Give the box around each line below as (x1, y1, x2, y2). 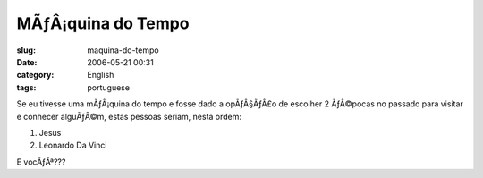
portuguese (87, 81, 130, 93)
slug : (16, 45, 36, 55)
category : (16, 70, 55, 81)
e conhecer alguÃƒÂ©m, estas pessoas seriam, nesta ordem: (16, 111, 241, 122)
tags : (16, 81, 37, 93)
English (87, 70, 114, 81)
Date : (16, 56, 38, 67)
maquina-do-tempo (87, 45, 160, 55)
